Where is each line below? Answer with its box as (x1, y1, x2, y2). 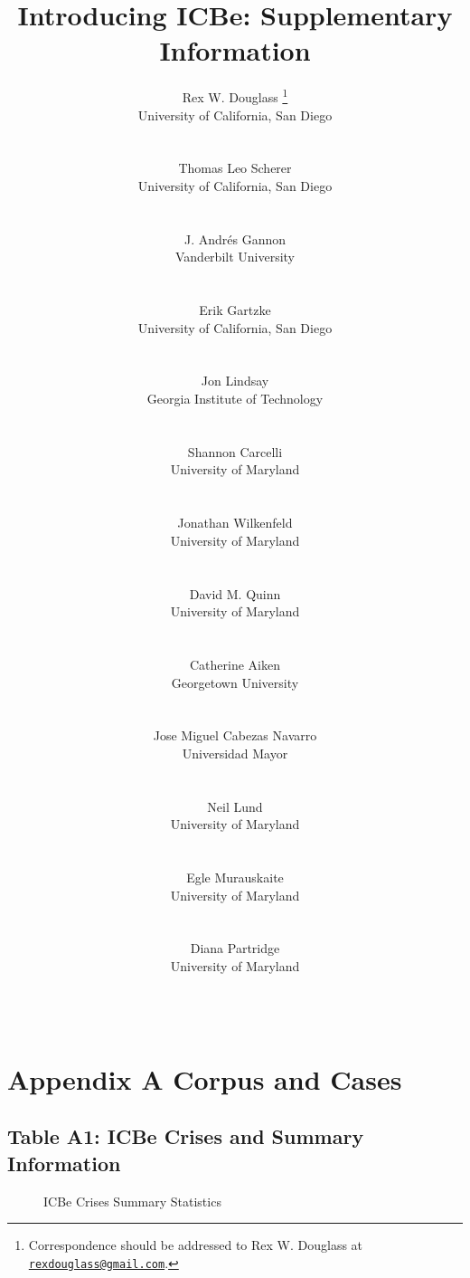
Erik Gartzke (199, 300, 271, 319)
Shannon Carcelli (187, 442, 283, 461)
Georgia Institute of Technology (146, 389, 324, 408)
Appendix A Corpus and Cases (7, 1060, 402, 1097)
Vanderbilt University (174, 247, 296, 266)
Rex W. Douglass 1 (182, 85, 288, 106)
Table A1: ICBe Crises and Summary (7, 1122, 364, 1150)
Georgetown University (171, 672, 299, 691)
